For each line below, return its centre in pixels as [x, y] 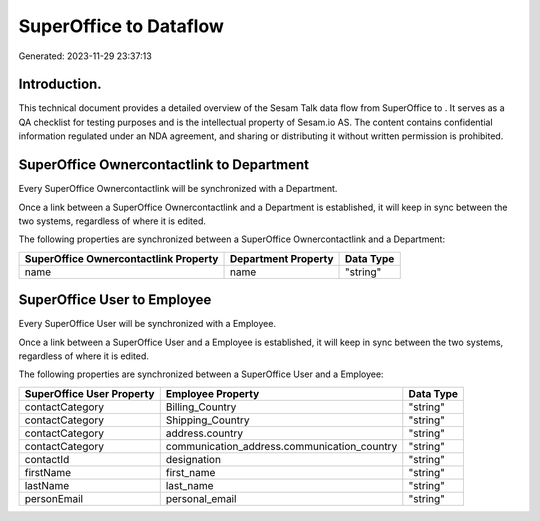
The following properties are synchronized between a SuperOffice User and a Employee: [201, 374]
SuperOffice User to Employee [115, 300]
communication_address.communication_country [281, 446]
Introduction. [60, 84]
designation [193, 459]
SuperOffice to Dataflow [121, 26]
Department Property [281, 258]
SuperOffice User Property [89, 393]
